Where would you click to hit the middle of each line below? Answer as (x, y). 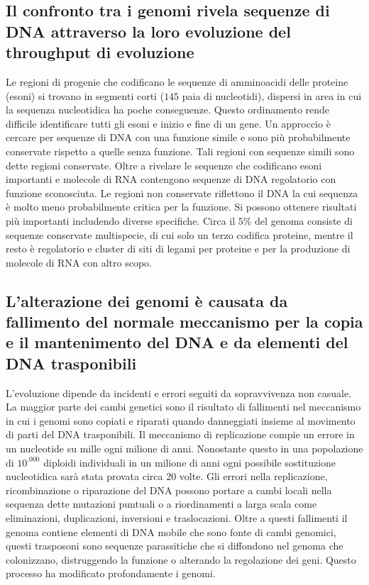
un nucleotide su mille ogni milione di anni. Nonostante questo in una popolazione (184, 448)
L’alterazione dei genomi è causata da (147, 300)
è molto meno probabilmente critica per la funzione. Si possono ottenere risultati (181, 207)
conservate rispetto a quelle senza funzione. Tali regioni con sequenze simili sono (180, 151)
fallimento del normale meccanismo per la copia (184, 322)
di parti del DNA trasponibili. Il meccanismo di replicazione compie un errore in (180, 434)
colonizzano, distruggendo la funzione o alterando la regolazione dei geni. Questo (181, 559)
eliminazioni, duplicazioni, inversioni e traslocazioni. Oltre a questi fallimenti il (177, 518)
